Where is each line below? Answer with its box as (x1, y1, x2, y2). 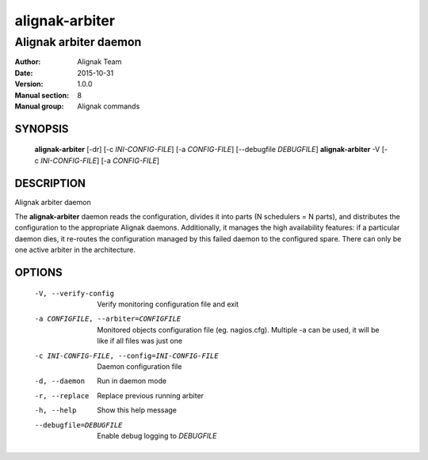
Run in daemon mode (97, 376, 166, 386)
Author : (14, 57, 41, 67)
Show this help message (97, 405, 178, 415)
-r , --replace (34, 391, 90, 400)
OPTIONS (14, 266, 63, 279)
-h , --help (34, 406, 77, 415)
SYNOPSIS (14, 122, 69, 135)
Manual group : (14, 101, 64, 111)
